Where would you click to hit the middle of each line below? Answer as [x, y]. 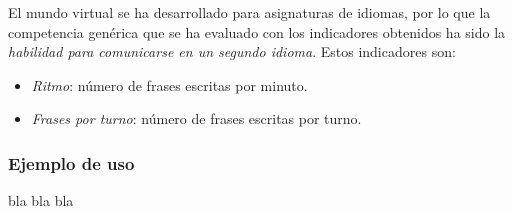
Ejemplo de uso [71, 162]
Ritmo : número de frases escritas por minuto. [169, 84]
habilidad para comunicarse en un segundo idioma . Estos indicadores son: [232, 51]
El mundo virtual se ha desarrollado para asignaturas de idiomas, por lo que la [249, 12]
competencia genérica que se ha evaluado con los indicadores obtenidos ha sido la [257, 31]
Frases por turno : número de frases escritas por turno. [196, 118]
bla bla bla [41, 200]
